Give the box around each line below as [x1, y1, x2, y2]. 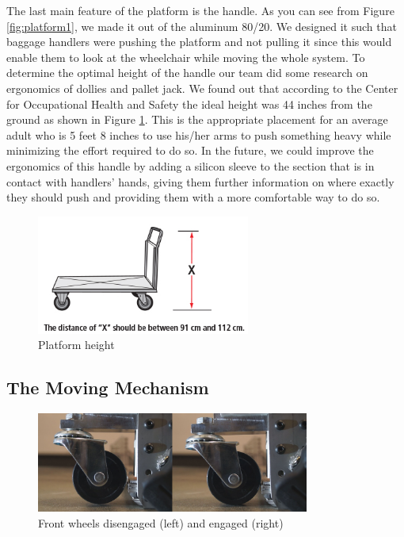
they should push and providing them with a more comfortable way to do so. [6, 189, 380, 205]
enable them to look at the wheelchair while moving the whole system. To [6, 48, 365, 65]
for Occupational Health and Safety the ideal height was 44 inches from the [6, 95, 372, 112]
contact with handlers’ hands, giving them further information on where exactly [6, 173, 394, 190]
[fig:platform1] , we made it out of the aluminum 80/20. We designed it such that [6, 17, 397, 34]
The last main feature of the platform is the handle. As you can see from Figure [6, 2, 394, 18]
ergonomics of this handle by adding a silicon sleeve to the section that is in [6, 157, 375, 174]
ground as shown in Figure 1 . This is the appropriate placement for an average [6, 111, 388, 128]
